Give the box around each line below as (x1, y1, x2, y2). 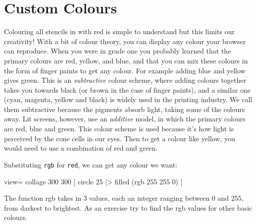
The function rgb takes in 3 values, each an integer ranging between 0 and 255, (4, 193, 244, 203)
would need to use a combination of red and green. (4, 143, 158, 153)
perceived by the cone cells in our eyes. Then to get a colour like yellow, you (4, 133, 235, 143)
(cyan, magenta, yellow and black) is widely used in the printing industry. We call (4, 94, 253, 105)
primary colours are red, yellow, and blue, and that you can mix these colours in (4, 55, 248, 65)
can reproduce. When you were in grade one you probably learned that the (4, 46, 231, 56)
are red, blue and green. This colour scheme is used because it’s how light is (4, 123, 234, 134)
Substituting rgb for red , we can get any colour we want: (4, 159, 177, 169)
